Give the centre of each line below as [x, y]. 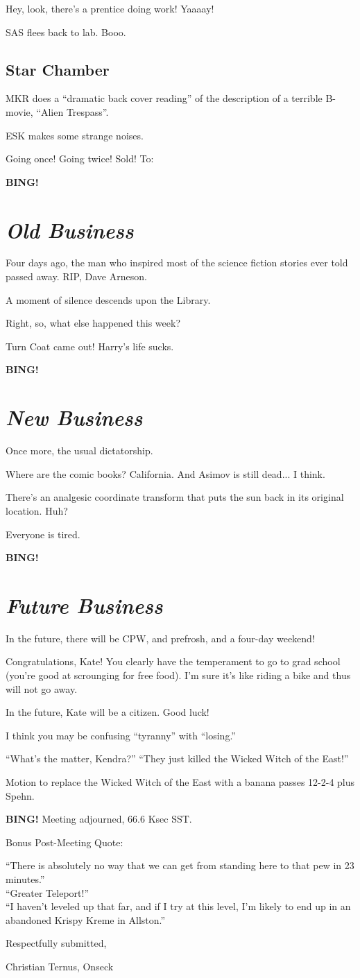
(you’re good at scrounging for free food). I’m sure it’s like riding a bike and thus [178, 675]
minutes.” [25, 878]
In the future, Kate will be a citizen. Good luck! [108, 712]
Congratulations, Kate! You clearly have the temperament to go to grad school [173, 661]
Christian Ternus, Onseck [60, 966]
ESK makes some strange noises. [75, 135]
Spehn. [20, 795]
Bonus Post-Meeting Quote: [65, 842]
